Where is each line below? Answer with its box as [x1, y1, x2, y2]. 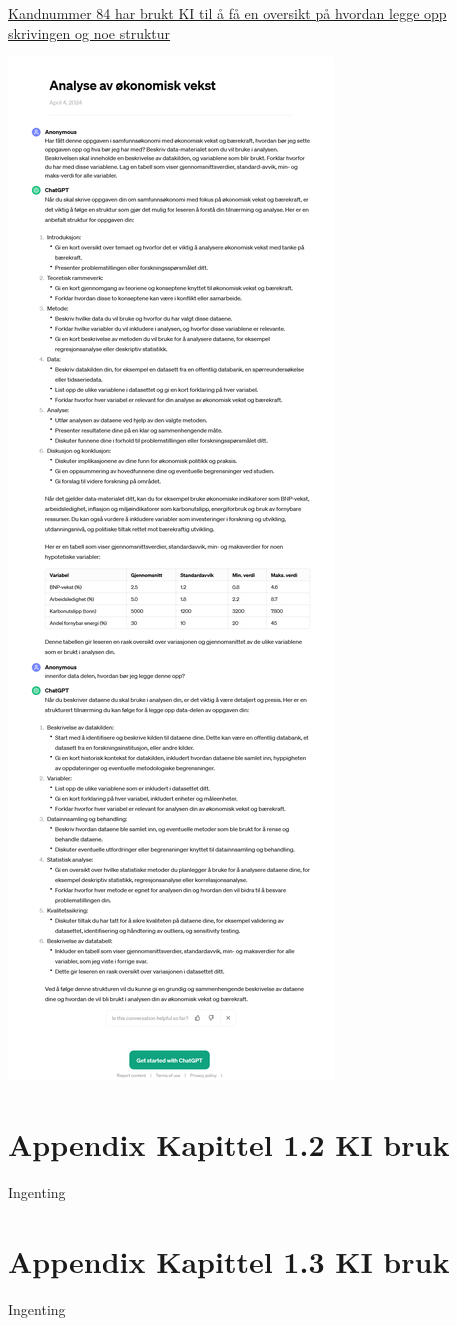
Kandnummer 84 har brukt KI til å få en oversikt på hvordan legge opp [8, 3, 447, 23]
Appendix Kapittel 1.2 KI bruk [8, 1123, 450, 1164]
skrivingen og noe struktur [8, 22, 171, 43]
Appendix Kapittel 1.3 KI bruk [8, 1240, 450, 1281]
